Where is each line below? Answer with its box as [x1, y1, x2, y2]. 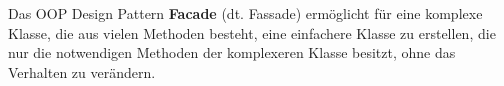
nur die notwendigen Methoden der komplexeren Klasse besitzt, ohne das [8, 42, 456, 63]
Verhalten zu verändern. [8, 61, 156, 82]
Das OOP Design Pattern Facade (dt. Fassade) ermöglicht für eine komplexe [8, 3, 483, 23]
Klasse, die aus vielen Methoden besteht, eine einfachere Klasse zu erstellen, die [8, 22, 496, 43]
